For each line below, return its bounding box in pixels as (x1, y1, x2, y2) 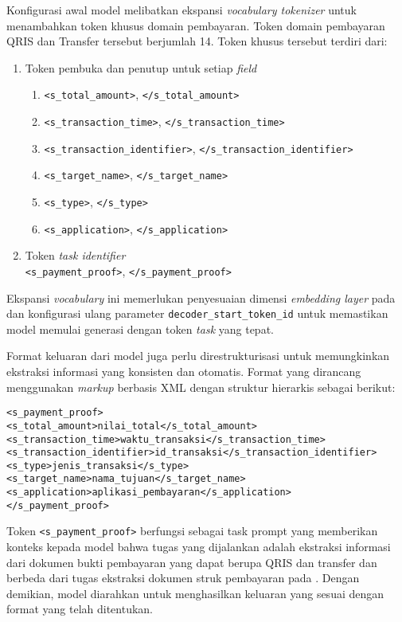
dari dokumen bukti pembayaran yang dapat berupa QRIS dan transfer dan (6, 554, 377, 570)
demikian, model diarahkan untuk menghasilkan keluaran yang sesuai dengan (6, 585, 384, 601)
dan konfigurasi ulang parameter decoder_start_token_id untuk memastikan (6, 305, 388, 322)
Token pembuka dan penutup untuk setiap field (25, 59, 257, 76)
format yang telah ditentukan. (6, 600, 154, 617)
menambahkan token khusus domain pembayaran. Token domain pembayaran (6, 17, 385, 33)
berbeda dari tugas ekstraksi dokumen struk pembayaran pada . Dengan (6, 569, 360, 586)
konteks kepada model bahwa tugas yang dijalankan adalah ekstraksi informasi (6, 538, 391, 555)
